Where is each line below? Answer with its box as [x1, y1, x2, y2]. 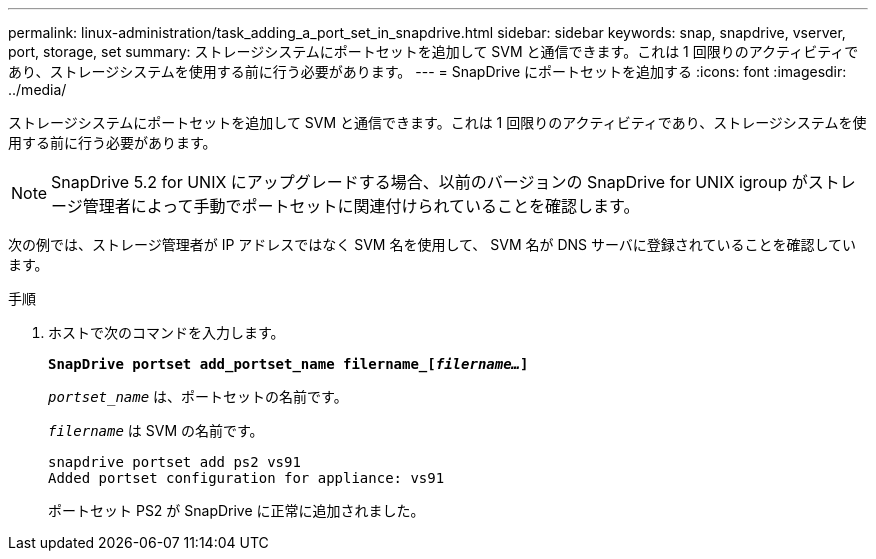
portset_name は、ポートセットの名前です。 [48, 388, 348, 405]
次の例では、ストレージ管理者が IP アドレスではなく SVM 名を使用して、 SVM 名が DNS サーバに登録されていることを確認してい [8, 236, 857, 253]
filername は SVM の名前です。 [48, 422, 264, 439]
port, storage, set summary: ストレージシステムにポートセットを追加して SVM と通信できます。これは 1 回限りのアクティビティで [8, 43, 859, 60]
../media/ [8, 81, 67, 98]
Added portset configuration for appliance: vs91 [48, 470, 445, 486]
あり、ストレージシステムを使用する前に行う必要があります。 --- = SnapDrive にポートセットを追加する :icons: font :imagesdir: [8, 63, 847, 80]
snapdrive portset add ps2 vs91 [48, 454, 301, 470]
